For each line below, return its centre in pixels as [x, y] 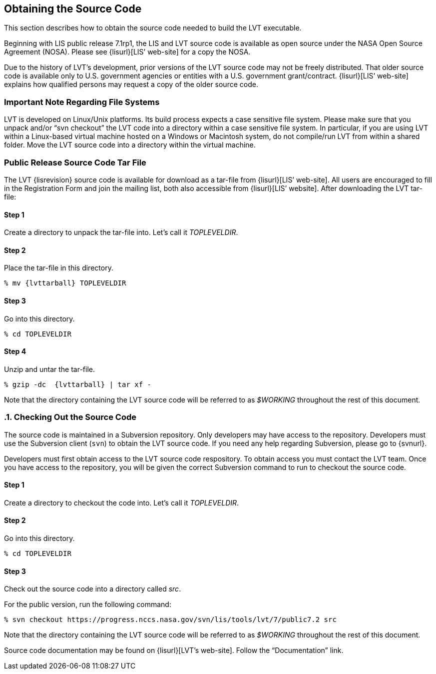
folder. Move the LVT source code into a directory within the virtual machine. [130, 145]
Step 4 [15, 351]
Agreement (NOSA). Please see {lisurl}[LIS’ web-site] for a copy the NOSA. [127, 52]
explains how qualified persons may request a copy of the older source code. [131, 84]
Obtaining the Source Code [73, 9]
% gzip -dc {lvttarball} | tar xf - [78, 384]
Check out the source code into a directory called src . [93, 589]
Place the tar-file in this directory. [59, 268]
